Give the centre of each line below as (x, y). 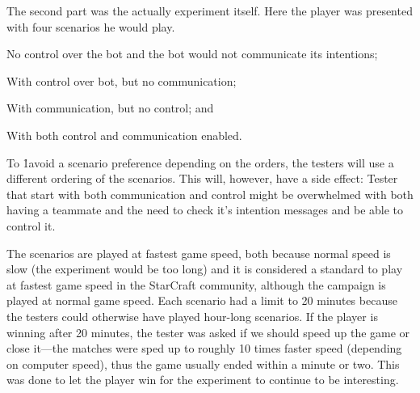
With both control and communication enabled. (124, 135)
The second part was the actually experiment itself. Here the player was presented (210, 11)
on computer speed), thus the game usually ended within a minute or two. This (203, 363)
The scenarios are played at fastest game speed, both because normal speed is (199, 253)
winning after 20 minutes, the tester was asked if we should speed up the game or (208, 332)
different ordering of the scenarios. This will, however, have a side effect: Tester (202, 178)
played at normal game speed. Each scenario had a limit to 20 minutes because (202, 300)
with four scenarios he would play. (91, 26)
